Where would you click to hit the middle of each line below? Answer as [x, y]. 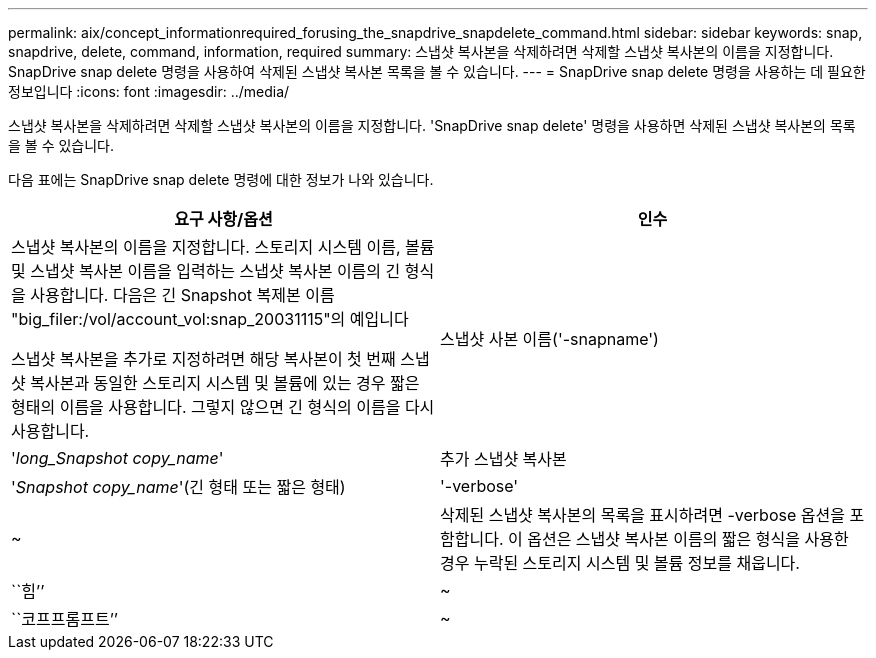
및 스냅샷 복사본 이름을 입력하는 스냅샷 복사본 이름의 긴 [206, 271]
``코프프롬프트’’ [64, 619]
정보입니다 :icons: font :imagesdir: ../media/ [149, 91]
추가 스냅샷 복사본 [503, 459]
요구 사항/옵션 [223, 219]
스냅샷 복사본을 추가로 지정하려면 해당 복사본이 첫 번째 [203, 359]
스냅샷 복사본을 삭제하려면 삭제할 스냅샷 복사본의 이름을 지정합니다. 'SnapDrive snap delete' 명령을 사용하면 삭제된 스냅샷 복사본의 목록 [432, 125]
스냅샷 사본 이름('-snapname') [549, 339]
